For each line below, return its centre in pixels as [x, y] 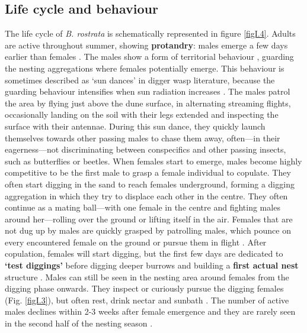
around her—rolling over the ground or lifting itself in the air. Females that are [149, 219]
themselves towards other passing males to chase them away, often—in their [143, 138]
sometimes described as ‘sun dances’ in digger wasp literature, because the [140, 80]
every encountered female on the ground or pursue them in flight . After [136, 242]
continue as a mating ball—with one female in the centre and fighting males [143, 207]
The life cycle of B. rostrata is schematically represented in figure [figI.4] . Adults [150, 33]
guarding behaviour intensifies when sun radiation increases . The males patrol [148, 91]
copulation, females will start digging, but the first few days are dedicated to [144, 253]
